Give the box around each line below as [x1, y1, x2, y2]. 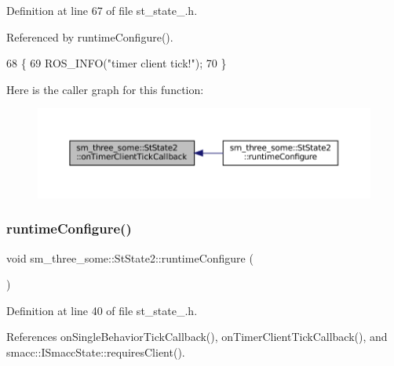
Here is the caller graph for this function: [6, 81, 204, 97]
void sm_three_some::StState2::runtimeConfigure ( [6, 249, 254, 266]
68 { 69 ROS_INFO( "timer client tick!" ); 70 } [6, 55, 227, 71]
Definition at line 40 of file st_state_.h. [6, 302, 198, 318]
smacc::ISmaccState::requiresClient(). [6, 344, 185, 361]
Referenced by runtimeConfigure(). [6, 28, 173, 45]
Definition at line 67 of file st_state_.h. [6, 2, 198, 18]
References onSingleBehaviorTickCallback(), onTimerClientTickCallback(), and [6, 328, 388, 345]
